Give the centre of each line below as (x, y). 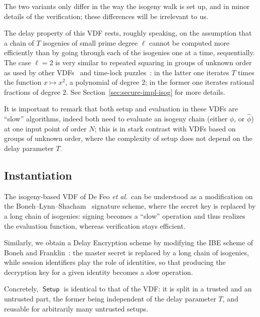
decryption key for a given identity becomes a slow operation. (99, 272)
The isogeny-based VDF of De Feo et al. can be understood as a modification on (128, 196)
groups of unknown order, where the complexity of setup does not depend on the (128, 138)
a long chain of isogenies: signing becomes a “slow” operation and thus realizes (125, 215)
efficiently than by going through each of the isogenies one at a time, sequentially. (129, 52)
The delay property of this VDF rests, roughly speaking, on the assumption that (128, 33)
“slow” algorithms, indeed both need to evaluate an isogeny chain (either (116, 119)
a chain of (19, 42)
